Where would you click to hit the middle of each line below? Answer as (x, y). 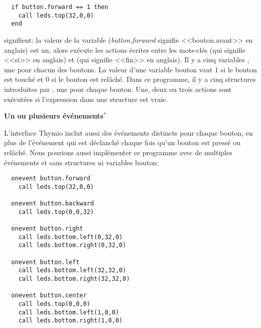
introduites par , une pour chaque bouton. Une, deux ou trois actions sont (118, 89)
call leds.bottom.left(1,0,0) (69, 312)
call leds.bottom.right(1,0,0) (71, 321)
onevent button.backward (52, 204)
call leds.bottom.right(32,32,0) (74, 279)
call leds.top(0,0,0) (54, 304)
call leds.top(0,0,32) (56, 212)
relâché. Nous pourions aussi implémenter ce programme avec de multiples (118, 152)
